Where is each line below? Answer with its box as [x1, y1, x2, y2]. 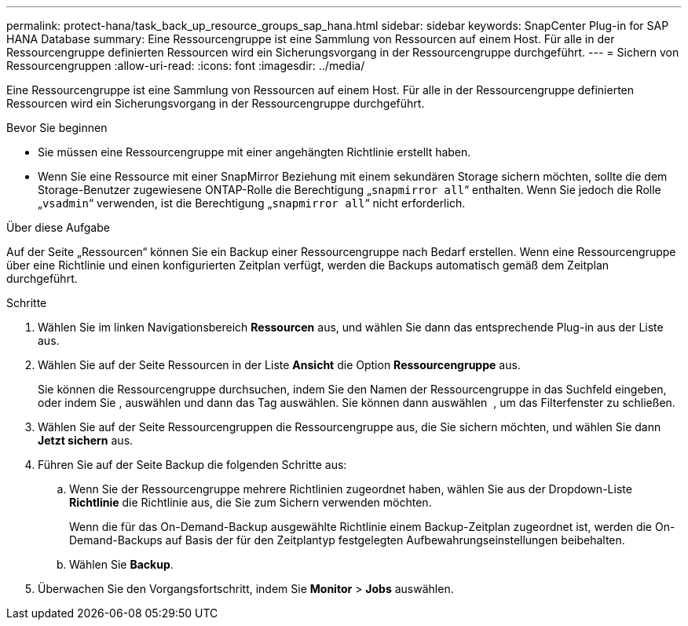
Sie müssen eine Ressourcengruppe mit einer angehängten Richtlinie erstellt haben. [38, 145, 471, 159]
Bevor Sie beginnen [6, 121, 108, 134]
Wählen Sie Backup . [69, 558, 174, 571]
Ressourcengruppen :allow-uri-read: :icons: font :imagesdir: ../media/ [6, 59, 365, 72]
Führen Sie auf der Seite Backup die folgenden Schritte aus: [38, 458, 347, 471]
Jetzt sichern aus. [38, 434, 134, 447]
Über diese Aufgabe [6, 221, 110, 234]
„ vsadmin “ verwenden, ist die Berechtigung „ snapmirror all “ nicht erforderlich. [38, 196, 466, 210]
